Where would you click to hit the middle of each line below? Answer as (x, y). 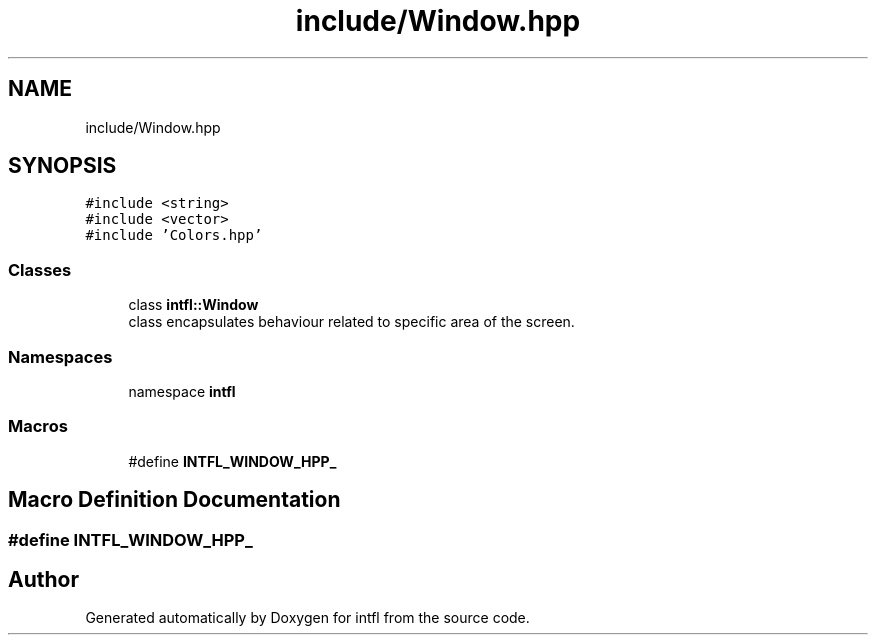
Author (43, 579)
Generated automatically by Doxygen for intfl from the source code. (307, 618)
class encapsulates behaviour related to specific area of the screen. (351, 322)
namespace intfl (182, 391)
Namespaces (60, 356)
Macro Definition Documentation (174, 500)
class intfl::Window (193, 305)
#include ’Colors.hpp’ (174, 235)
